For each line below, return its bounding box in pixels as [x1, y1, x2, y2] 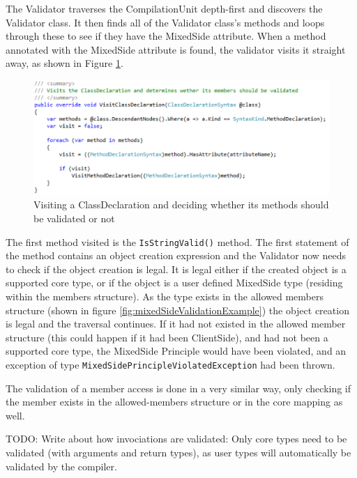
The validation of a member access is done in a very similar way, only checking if [6, 380, 351, 395]
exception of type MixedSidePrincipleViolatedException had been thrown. [6, 357, 335, 371]
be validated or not [33, 210, 115, 225]
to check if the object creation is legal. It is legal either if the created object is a [6, 261, 347, 276]
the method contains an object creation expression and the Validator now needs [6, 248, 347, 263]
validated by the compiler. [6, 458, 117, 473]
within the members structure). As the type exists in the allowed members [6, 288, 324, 303]
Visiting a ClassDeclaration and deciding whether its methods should [33, 197, 329, 212]
